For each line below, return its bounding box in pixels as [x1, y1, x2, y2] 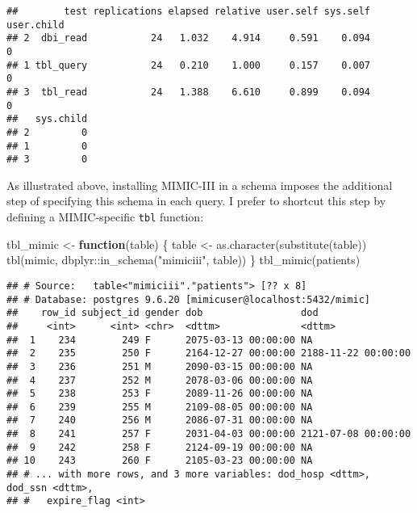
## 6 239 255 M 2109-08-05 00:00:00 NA [6, 401, 313, 413]
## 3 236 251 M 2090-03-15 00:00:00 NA [6, 360, 313, 372]
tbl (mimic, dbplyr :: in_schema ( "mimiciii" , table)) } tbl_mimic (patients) [6, 251, 361, 268]
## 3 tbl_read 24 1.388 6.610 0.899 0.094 [6, 86, 371, 98]
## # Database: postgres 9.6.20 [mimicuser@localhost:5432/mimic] [6, 293, 371, 305]
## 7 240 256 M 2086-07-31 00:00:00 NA [6, 414, 313, 427]
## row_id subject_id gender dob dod [6, 307, 319, 319]
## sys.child [6, 113, 88, 125]
